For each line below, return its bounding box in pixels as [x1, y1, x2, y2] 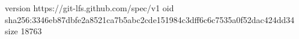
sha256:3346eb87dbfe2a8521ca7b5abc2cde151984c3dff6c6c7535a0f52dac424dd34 [5, 13, 295, 25]
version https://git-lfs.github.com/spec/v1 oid [5, 2, 174, 14]
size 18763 [5, 25, 42, 37]
